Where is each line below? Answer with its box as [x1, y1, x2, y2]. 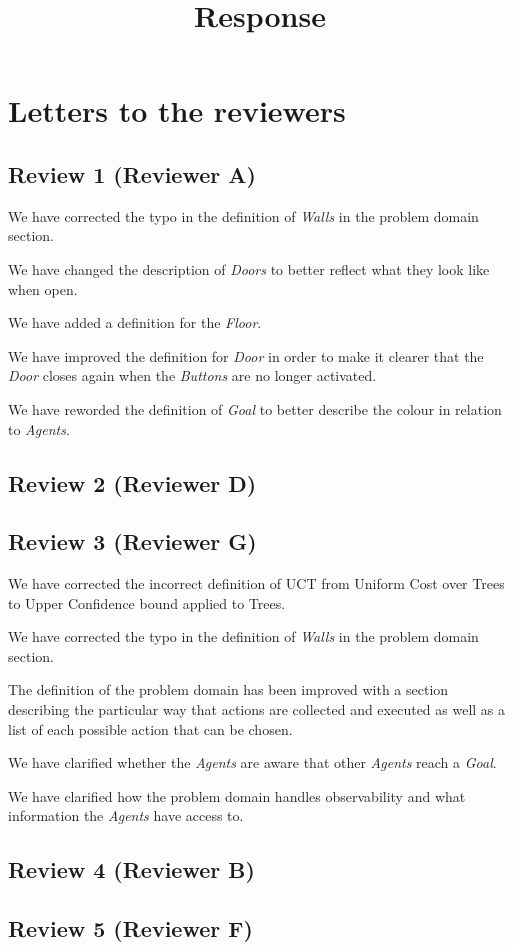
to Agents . [8, 418, 70, 439]
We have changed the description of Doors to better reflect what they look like [8, 258, 490, 279]
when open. [8, 278, 78, 299]
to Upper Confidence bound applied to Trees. [8, 592, 286, 613]
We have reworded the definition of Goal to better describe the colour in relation [8, 398, 502, 419]
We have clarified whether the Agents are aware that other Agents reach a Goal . [8, 752, 497, 773]
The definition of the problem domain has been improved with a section [8, 679, 449, 700]
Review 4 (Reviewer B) [8, 854, 255, 885]
